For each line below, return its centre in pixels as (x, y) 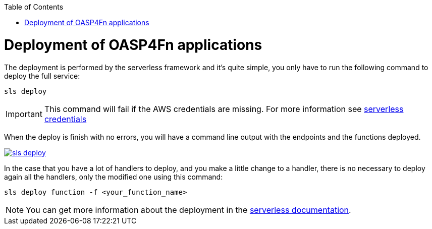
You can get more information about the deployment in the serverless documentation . (188, 210)
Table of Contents (34, 7)
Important (24, 114)
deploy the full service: (42, 76)
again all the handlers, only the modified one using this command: (114, 177)
